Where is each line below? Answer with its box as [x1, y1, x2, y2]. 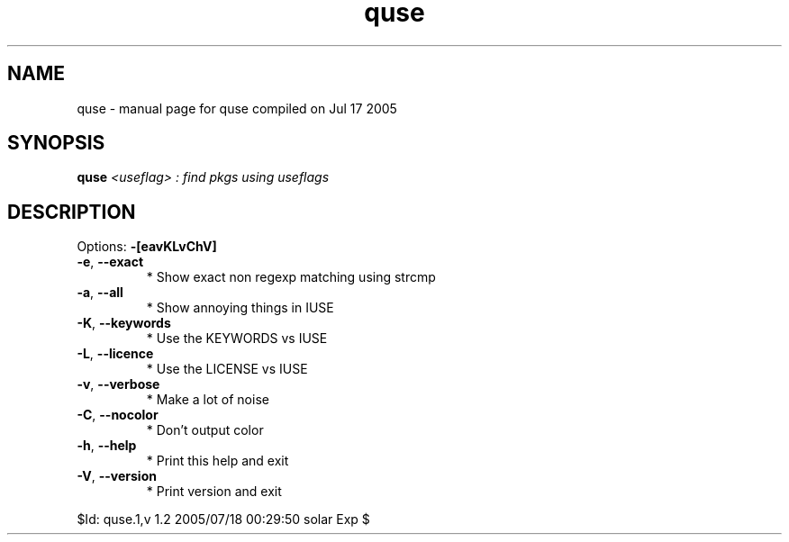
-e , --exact [77, 254, 144, 270]
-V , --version [77, 468, 157, 484]
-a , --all [77, 285, 123, 301]
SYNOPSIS [7, 131, 105, 155]
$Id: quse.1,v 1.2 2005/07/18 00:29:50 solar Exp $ [77, 511, 370, 528]
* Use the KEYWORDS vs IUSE [146, 330, 328, 347]
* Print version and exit [146, 483, 282, 500]
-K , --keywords [77, 315, 171, 331]
